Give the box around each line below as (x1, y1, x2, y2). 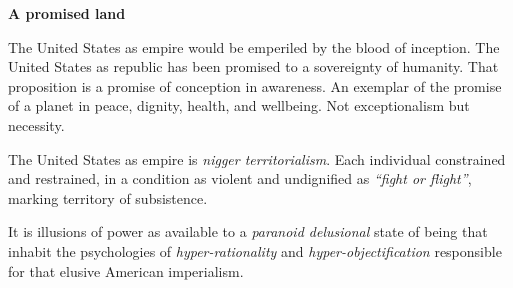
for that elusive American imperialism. (8, 260, 244, 281)
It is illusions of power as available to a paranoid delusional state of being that (8, 221, 488, 242)
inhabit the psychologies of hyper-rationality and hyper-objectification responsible (8, 240, 502, 261)
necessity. (8, 114, 65, 135)
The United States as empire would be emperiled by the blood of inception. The (8, 36, 500, 57)
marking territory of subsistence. (8, 187, 208, 208)
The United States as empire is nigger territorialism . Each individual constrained (8, 148, 506, 169)
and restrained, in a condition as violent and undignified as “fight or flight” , (8, 168, 472, 189)
